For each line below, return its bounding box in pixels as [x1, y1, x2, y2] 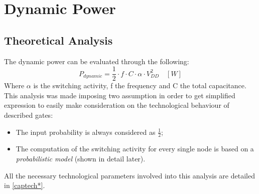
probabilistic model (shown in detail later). [16, 153, 146, 164]
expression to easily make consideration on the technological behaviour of [4, 100, 229, 110]
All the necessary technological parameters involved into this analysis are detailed [4, 170, 255, 180]
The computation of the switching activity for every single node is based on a [16, 143, 254, 154]
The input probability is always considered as [16, 126, 156, 137]
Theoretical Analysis [4, 32, 113, 48]
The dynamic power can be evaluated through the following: [4, 56, 189, 66]
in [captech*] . [4, 180, 45, 190]
